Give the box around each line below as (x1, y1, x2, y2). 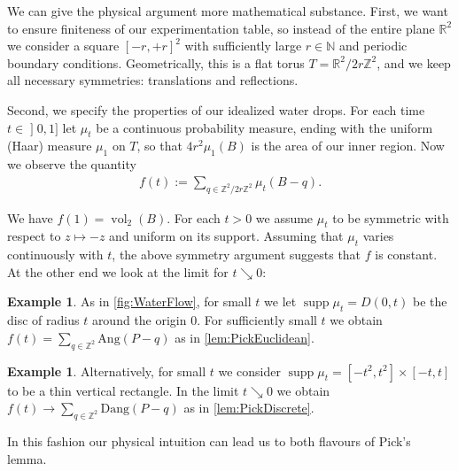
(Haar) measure (7, 136, 92, 155)
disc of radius (7, 311, 80, 329)
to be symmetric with (332, 208, 449, 227)
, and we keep (376, 53, 451, 72)
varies (362, 227, 394, 245)
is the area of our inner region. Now (251, 136, 445, 155)
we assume (255, 208, 314, 227)
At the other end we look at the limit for (7, 262, 229, 281)
